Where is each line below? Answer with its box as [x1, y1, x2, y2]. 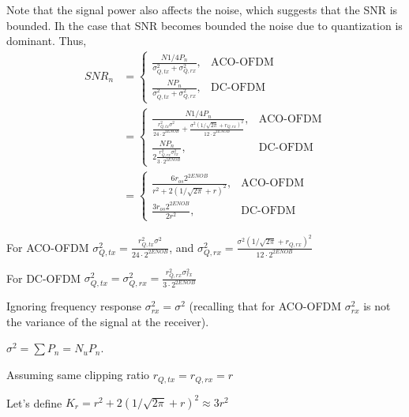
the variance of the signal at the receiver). [6, 313, 209, 329]
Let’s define [6, 394, 62, 411]
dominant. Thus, [6, 32, 87, 49]
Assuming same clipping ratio [6, 366, 150, 383]
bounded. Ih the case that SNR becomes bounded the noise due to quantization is [6, 17, 403, 33]
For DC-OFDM [6, 269, 81, 286]
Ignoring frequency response [6, 298, 142, 314]
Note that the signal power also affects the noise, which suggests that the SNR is [6, 2, 398, 17]
